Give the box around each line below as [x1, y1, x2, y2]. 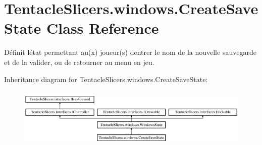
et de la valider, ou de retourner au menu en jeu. [4, 56, 154, 67]
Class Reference [46, 18, 159, 38]
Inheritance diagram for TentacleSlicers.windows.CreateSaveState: [4, 74, 208, 84]
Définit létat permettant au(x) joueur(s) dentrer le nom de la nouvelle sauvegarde [4, 47, 256, 57]
